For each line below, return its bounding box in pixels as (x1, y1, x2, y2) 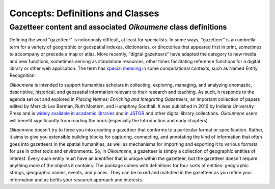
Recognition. (9, 72, 36, 78)
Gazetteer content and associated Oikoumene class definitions (9, 22, 227, 32)
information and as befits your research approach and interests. (9, 176, 144, 183)
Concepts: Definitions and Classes (9, 8, 159, 19)
